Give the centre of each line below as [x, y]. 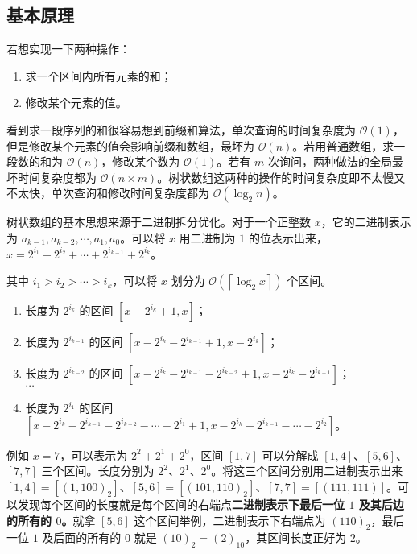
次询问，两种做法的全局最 [335, 161]
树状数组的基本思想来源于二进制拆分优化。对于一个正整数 [159, 222]
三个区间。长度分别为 [98, 471]
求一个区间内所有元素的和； [99, 75]
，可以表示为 [94, 455]
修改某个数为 [146, 161]
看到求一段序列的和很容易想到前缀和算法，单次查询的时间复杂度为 [181, 129]
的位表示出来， [288, 237]
